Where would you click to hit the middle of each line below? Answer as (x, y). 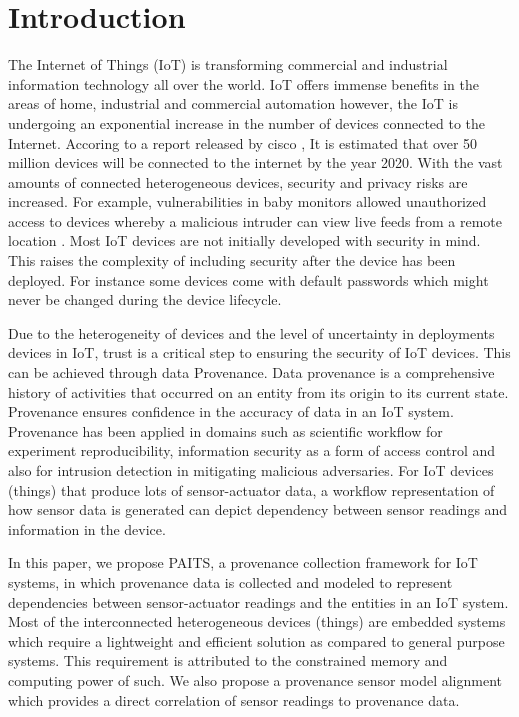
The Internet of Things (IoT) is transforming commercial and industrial (228, 64)
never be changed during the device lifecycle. (145, 299)
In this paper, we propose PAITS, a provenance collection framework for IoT (243, 562)
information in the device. (87, 528)
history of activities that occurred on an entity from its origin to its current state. (258, 391)
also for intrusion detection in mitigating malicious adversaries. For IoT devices (251, 470)
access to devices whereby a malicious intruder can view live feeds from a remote (255, 220)
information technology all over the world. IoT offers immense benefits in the (243, 83)
